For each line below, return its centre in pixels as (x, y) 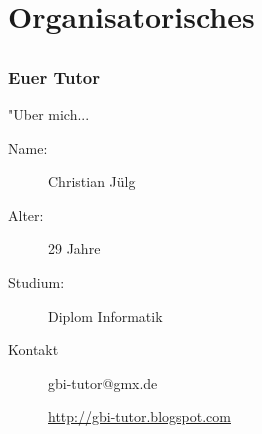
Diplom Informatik (105, 315)
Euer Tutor (54, 76)
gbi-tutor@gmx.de (103, 382)
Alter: (26, 214)
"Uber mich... (49, 114)
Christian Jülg (92, 181)
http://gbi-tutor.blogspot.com (139, 416)
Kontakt (33, 349)
